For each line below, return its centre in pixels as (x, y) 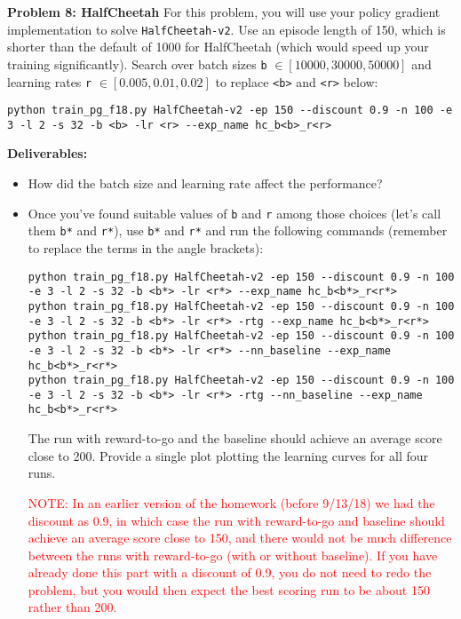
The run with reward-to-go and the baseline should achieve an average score (235, 438)
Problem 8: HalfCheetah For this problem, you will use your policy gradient (224, 12)
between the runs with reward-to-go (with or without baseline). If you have (233, 555)
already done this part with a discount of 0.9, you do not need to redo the (230, 572)
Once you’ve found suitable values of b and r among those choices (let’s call (234, 213)
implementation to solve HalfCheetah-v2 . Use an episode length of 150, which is (227, 29)
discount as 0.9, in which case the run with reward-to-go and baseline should (236, 520)
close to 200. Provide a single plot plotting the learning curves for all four (228, 455)
